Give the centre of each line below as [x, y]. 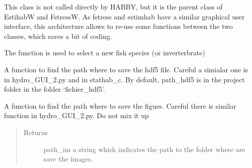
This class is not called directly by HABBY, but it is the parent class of [113, 6]
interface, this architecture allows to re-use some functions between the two [119, 26]
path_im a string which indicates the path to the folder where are [144, 149]
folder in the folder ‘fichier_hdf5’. [55, 89]
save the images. [68, 159]
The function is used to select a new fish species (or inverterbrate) [105, 53]
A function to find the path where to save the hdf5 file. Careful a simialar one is [126, 69]
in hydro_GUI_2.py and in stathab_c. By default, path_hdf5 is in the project [125, 79]
